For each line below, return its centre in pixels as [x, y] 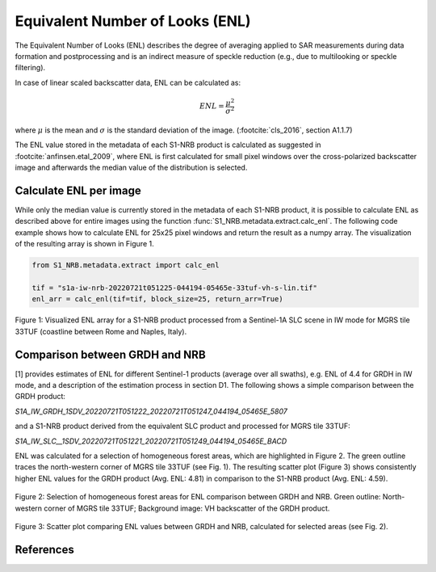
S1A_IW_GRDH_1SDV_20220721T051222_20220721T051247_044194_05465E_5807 [151, 411]
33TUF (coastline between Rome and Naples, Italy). [101, 331]
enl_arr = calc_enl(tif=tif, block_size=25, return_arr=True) [157, 299]
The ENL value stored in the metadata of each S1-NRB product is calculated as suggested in [168, 145]
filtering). [30, 68]
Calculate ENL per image [78, 191]
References [44, 549]
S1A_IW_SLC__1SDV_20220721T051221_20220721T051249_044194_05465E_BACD [151, 441]
